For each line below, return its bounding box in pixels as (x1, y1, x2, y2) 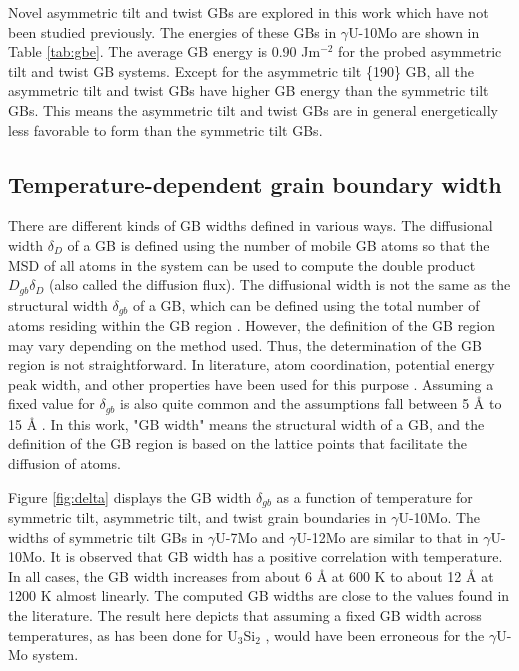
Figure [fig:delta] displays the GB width (8, 486, 252, 507)
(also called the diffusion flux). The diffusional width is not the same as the (49, 274, 511, 295)
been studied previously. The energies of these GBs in (8, 21, 337, 42)
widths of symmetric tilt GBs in (8, 526, 204, 547)
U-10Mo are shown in (348, 21, 480, 42)
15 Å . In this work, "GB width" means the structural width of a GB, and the (8, 413, 485, 434)
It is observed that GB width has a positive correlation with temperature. (50, 546, 503, 567)
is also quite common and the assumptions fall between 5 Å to (119, 393, 502, 414)
